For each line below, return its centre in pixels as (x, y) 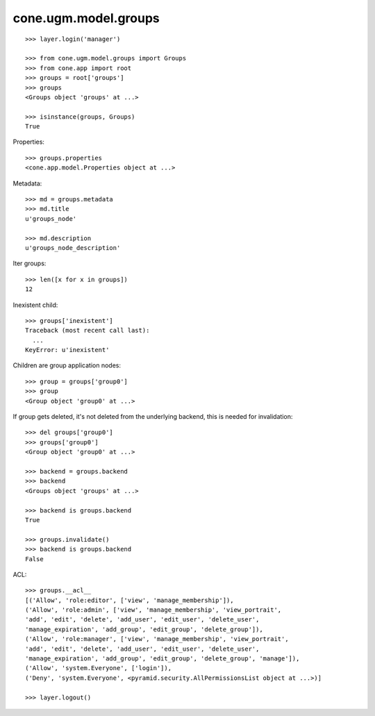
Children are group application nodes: (67, 365)
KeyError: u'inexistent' (67, 350)
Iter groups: (30, 263)
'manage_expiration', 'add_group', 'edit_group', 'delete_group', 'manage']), (162, 659)
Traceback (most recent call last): (87, 331)
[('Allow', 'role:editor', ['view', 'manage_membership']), (130, 600)
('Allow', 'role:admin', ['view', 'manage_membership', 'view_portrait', (153, 610)
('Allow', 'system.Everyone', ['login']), (99, 668)
